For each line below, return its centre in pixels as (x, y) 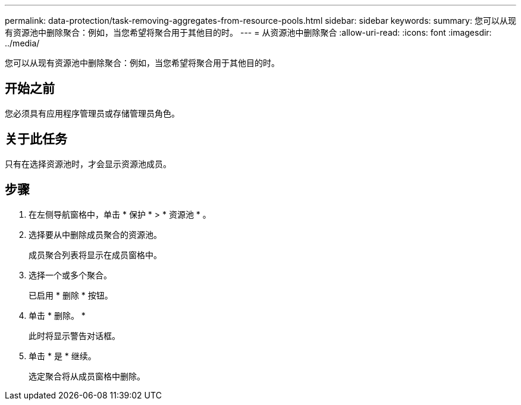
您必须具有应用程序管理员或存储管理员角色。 (92, 113)
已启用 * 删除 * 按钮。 (71, 295)
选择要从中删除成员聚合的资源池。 (95, 234)
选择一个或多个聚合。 (70, 275)
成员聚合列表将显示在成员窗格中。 (95, 255)
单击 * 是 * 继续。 (62, 356)
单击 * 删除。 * (57, 315)
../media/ (22, 43)
